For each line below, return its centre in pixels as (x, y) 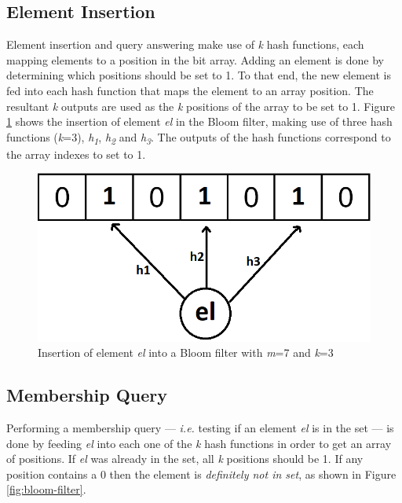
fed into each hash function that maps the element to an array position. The (190, 90)
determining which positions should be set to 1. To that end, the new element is (199, 75)
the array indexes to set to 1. (76, 154)
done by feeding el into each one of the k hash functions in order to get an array (199, 443)
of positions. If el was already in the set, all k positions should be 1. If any (185, 459)
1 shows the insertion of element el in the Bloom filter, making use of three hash (199, 121)
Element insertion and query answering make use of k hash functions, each (185, 44)
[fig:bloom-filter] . (46, 489)
